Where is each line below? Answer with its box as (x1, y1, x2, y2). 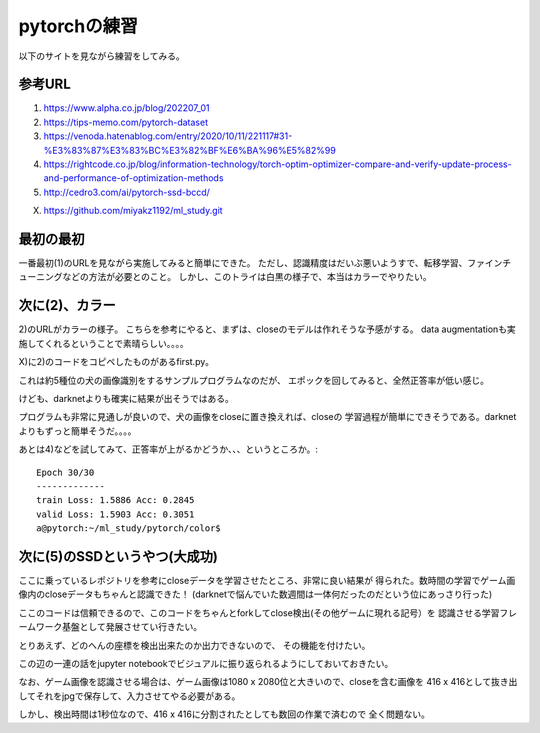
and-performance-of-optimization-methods (43, 172, 224, 184)
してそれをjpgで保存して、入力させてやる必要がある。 (18, 690, 241, 702)
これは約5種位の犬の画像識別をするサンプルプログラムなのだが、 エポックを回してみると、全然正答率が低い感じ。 (18, 374, 490, 386)
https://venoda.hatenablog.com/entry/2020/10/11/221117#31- (43, 130, 293, 142)
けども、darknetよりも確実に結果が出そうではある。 (18, 392, 234, 404)
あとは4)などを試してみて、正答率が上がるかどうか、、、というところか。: (18, 443, 319, 455)
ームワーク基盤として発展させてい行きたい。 (18, 621, 203, 633)
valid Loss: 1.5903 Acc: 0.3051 (36, 508, 195, 520)
